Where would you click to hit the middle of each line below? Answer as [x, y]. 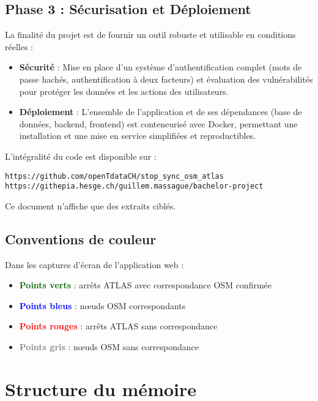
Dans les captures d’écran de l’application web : [94, 264]
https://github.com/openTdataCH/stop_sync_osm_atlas [114, 176]
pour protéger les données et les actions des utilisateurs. [124, 91]
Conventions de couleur [81, 238]
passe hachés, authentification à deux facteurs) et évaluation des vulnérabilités [166, 79]
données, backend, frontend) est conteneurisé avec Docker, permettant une [158, 123]
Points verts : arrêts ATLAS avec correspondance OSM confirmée [145, 285]
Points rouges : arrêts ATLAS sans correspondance [118, 326]
